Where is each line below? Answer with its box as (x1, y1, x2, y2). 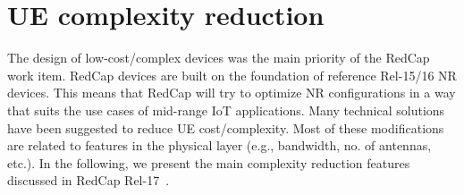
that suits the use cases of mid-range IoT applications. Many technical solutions (7, 100, 445, 119)
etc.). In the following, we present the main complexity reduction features (7, 153, 410, 172)
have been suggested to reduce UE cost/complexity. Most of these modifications (7, 118, 444, 137)
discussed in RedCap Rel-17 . (7, 171, 170, 190)
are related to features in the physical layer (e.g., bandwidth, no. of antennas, (7, 136, 432, 155)
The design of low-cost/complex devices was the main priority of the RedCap (7, 48, 430, 67)
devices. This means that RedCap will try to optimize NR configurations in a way (7, 83, 456, 102)
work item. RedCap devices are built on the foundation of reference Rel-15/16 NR (7, 65, 457, 84)
